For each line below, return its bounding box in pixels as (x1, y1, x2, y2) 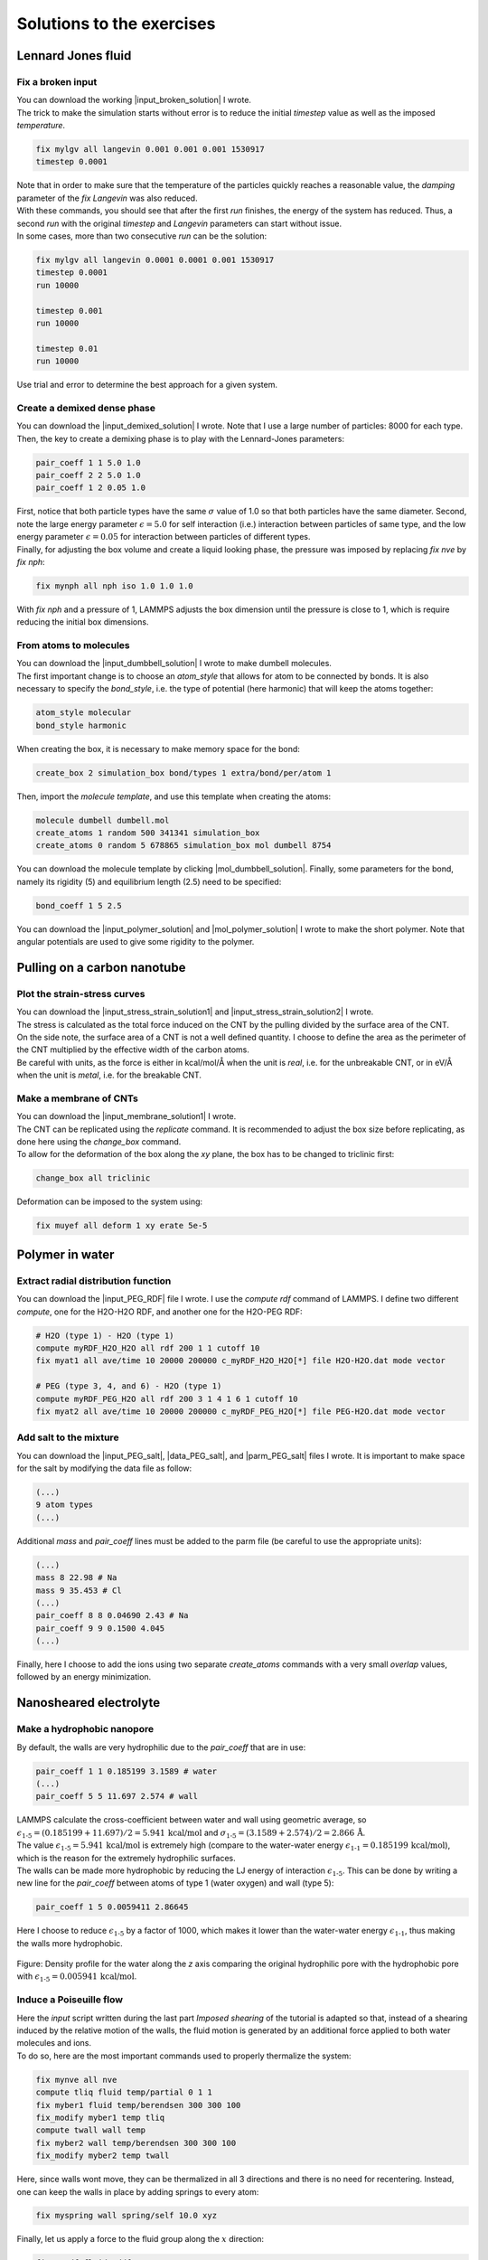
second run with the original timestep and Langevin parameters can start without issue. (16, 218, 343, 229)
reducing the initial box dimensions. (16, 617, 149, 627)
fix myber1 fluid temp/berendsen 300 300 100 (35, 2100, 241, 2110)
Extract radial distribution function (16, 1275, 172, 1287)
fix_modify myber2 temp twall (35, 2151, 170, 2161)
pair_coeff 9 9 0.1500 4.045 (35, 1623, 165, 1634)
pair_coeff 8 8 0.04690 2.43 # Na (35, 1610, 189, 1621)
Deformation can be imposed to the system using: (16, 1196, 203, 1207)
